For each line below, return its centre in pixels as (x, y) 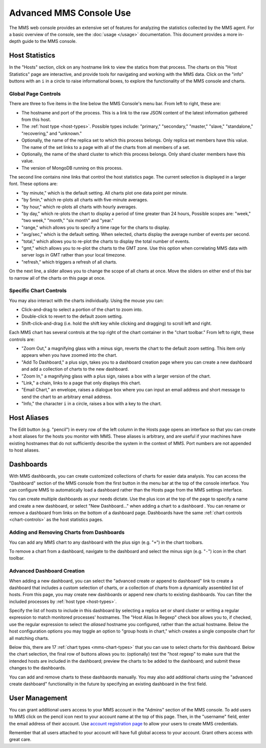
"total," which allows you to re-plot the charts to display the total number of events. (106, 241)
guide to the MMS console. (50, 41)
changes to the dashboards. (38, 668)
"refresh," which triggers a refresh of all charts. (69, 262)
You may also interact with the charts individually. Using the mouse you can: (86, 300)
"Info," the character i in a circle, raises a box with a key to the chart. (92, 404)
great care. (20, 740)
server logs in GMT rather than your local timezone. (74, 255)
